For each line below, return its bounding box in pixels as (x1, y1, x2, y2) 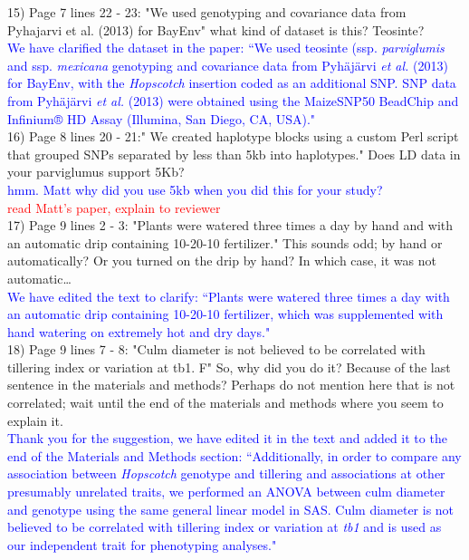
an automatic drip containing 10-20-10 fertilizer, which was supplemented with (7, 304, 444, 323)
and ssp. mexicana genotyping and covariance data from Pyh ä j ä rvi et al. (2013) (7, 55, 448, 74)
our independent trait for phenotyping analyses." (7, 535, 277, 554)
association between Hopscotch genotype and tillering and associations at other (7, 464, 445, 483)
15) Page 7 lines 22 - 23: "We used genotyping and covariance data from (7, 3, 407, 21)
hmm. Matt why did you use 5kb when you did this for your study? (7, 179, 383, 198)
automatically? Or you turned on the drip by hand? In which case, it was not (7, 251, 436, 270)
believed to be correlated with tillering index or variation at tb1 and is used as (7, 517, 442, 536)
